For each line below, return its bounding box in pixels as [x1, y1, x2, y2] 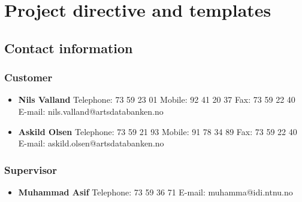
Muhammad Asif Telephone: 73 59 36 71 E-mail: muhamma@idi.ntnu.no [18, 185, 293, 198]
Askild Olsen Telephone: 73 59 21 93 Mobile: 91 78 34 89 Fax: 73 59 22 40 [18, 125, 297, 137]
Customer [4, 70, 53, 85]
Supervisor [4, 162, 57, 177]
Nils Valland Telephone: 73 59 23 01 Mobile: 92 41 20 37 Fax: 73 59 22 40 [18, 93, 295, 106]
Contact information [4, 38, 133, 57]
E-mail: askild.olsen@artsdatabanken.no [18, 137, 164, 149]
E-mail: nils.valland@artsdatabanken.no [18, 105, 164, 117]
